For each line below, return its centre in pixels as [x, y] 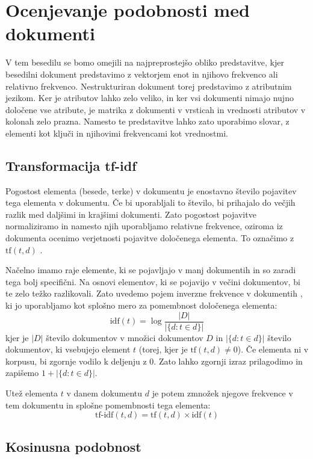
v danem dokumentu [104, 393]
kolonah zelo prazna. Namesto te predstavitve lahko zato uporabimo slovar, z [147, 121]
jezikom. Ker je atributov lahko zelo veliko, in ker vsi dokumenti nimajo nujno [150, 98]
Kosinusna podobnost [73, 446]
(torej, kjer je [163, 349]
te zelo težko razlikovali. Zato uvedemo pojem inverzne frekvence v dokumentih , [154, 293]
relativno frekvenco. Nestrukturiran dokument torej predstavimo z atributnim [149, 86]
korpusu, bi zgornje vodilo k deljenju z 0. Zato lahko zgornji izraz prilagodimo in [154, 361]
